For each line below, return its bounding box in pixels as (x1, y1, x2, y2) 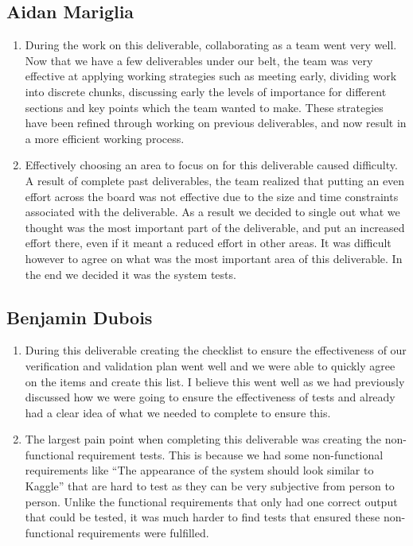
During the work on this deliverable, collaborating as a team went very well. (25, 37, 397, 53)
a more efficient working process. (25, 130, 185, 146)
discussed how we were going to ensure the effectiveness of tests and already (25, 389, 395, 405)
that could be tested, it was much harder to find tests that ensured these (25, 509, 380, 525)
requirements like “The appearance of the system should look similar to (25, 462, 374, 478)
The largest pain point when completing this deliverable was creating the (25, 431, 381, 447)
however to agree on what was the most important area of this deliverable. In (25, 250, 403, 266)
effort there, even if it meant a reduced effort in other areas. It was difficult (25, 234, 392, 251)
